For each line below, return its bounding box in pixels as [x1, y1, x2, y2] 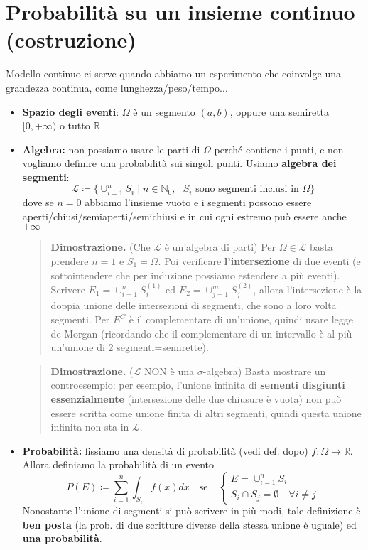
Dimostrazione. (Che [50, 239, 151, 254]
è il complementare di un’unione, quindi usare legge [129, 312, 353, 326]
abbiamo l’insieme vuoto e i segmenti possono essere [85, 195, 312, 210]
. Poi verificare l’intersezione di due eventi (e [158, 253, 361, 268]
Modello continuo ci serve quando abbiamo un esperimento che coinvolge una [6, 66, 341, 81]
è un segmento [133, 104, 195, 119]
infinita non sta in [50, 419, 129, 434]
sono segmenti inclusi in [195, 184, 299, 195]
